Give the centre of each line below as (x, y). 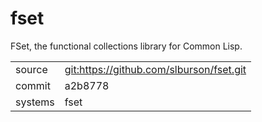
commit (33, 85)
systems (35, 102)
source (31, 69)
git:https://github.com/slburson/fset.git (155, 69)
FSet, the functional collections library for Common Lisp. (126, 46)
